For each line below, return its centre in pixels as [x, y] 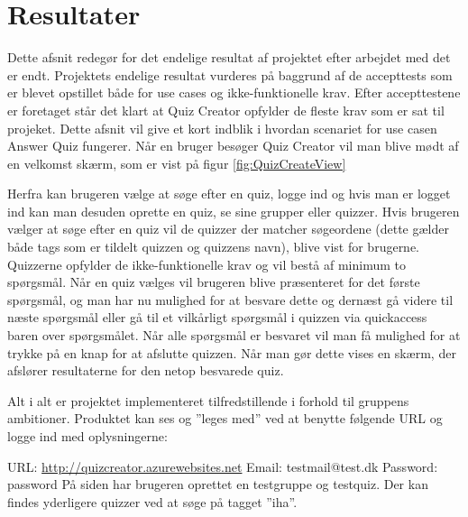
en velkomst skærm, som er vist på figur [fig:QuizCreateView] [177, 163]
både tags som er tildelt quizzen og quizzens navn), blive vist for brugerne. [214, 247]
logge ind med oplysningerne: [87, 436]
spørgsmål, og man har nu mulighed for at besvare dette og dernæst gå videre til [230, 299]
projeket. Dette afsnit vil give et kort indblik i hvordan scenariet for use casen [222, 128]
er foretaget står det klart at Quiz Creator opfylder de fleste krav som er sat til [226, 110]
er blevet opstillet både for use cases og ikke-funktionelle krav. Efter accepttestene [234, 92]
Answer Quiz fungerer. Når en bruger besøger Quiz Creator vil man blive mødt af [233, 146]
